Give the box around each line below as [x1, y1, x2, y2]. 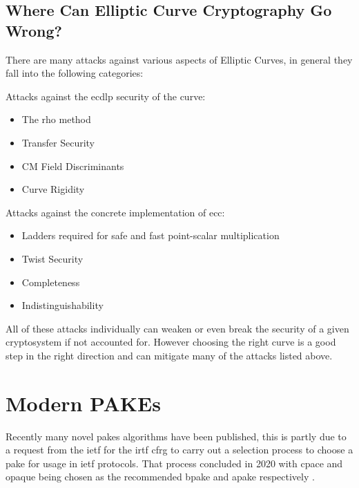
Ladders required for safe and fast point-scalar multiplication [21, 228, 280, 243]
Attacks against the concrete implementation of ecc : [6, 205, 225, 219]
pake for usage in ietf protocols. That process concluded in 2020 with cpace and [6, 456, 343, 470]
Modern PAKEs [6, 388, 161, 417]
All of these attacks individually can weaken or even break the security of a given [6, 321, 349, 335]
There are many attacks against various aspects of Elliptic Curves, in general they [6, 52, 353, 66]
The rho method [21, 112, 91, 126]
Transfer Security [21, 135, 95, 149]
